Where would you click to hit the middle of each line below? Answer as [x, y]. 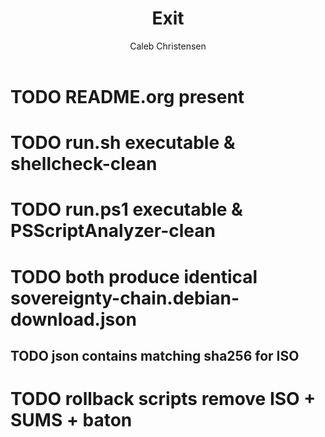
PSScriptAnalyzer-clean [113, 231]
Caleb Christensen [168, 46]
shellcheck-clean [84, 164]
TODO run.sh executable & [123, 143]
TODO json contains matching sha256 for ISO [155, 355]
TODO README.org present [127, 96]
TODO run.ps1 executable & [126, 209]
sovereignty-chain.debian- [125, 298]
